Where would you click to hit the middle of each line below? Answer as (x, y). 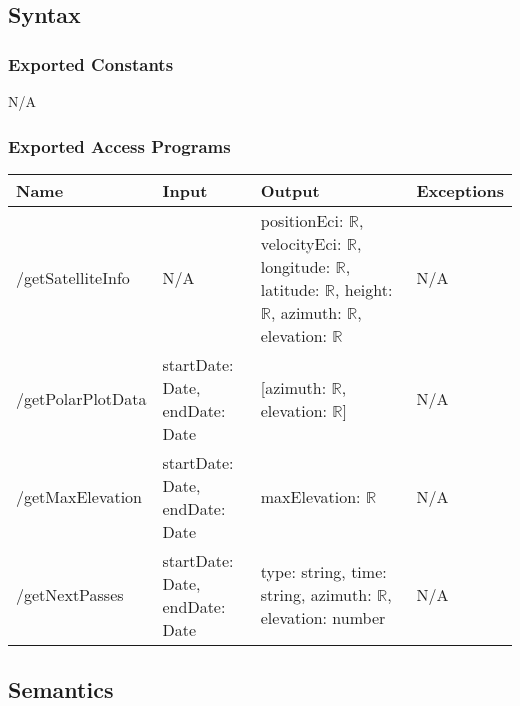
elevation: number (323, 618)
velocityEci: (301, 243)
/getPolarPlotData (81, 399)
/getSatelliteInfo (73, 278)
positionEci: (302, 220)
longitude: (295, 266)
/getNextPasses (70, 595)
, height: (364, 289)
